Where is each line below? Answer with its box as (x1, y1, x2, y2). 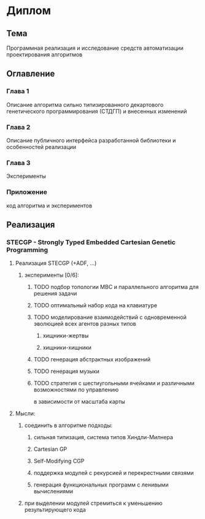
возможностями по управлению (33, 386, 119, 393)
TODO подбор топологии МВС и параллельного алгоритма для (33, 283, 199, 291)
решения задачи (33, 290, 77, 298)
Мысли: (15, 410, 36, 417)
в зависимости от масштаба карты (33, 398, 126, 406)
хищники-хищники (42, 344, 92, 352)
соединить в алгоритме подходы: (24, 421, 113, 429)
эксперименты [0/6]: (24, 271, 79, 279)
